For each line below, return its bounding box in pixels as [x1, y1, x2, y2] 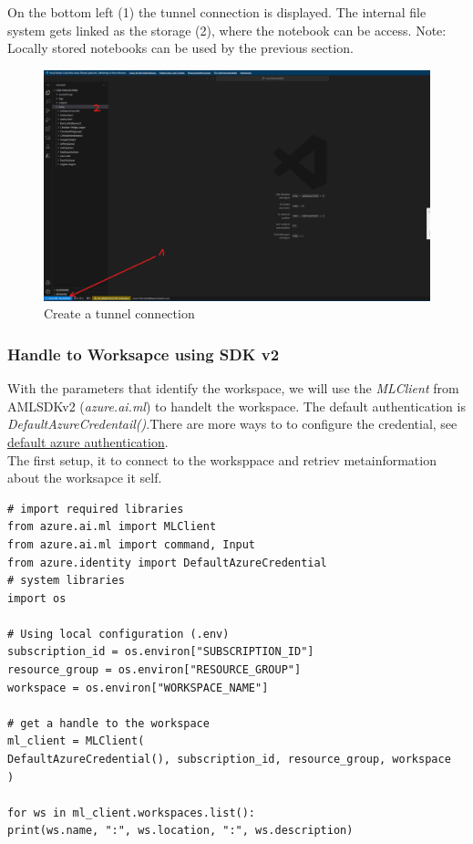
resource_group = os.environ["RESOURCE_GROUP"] [7, 663, 302, 677]
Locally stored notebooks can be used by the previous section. [7, 38, 354, 57]
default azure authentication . [7, 432, 169, 451]
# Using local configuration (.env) [7, 627, 230, 641]
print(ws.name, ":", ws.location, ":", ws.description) [7, 824, 354, 838]
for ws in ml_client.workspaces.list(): [7, 806, 256, 819]
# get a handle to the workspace [7, 716, 210, 730]
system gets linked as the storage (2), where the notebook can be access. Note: [7, 20, 447, 39]
